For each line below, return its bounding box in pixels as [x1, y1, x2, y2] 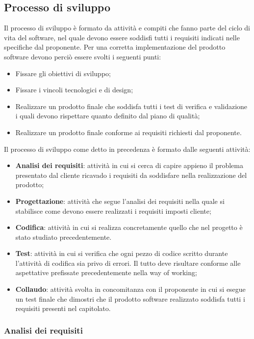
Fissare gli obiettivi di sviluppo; [15, 68, 111, 78]
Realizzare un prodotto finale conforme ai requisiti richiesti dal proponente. [15, 127, 242, 137]
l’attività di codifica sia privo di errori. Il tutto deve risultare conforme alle [15, 257, 241, 268]
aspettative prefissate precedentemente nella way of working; [15, 267, 197, 278]
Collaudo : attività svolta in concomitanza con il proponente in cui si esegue [15, 284, 246, 294]
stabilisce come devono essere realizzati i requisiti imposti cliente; [15, 205, 211, 216]
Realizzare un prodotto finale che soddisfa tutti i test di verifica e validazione [15, 101, 248, 111]
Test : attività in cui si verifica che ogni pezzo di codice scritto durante [15, 248, 228, 258]
